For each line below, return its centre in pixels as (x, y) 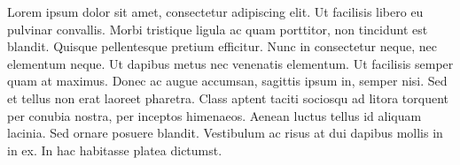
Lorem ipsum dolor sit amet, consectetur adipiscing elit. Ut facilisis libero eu (215, 11)
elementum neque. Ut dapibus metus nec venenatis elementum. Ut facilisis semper (230, 63)
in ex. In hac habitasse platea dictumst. (115, 150)
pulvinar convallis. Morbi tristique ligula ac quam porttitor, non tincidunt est (218, 29)
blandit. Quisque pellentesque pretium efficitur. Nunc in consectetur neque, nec (222, 46)
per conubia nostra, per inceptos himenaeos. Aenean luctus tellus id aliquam (214, 115)
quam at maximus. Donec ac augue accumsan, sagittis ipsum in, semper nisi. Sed (227, 81)
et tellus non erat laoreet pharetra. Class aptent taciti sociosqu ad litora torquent (228, 97)
